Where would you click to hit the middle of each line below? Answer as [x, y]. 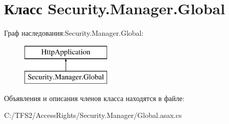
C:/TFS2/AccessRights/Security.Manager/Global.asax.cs [93, 115]
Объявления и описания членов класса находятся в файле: [94, 98]
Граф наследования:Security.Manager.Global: [74, 33]
